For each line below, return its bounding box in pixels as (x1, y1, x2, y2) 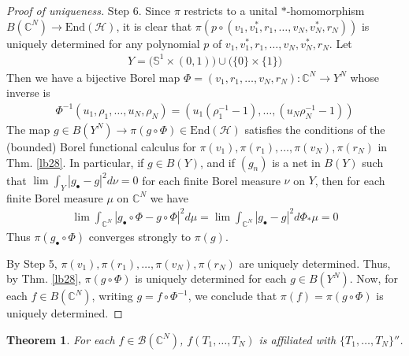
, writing (91, 287, 133, 304)
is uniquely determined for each (135, 270, 287, 287)
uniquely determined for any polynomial (6, 35, 200, 51)
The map (6, 121, 50, 137)
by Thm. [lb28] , (6, 270, 81, 287)
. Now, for (349, 270, 398, 287)
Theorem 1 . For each (6, 331, 115, 347)
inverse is (6, 84, 50, 101)
